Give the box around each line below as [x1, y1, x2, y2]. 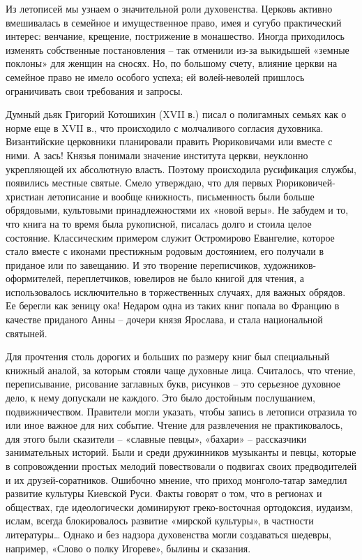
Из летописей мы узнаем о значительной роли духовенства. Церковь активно [6, 1, 333, 15]
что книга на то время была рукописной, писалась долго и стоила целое [6, 216, 312, 230]
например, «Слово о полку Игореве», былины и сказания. [6, 540, 251, 555]
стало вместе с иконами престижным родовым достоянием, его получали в [6, 244, 324, 258]
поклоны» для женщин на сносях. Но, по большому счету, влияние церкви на [6, 56, 338, 71]
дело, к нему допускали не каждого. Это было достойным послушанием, [6, 390, 315, 405]
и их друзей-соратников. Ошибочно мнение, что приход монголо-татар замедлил [6, 472, 347, 487]
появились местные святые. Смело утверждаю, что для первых [6, 175, 273, 190]
